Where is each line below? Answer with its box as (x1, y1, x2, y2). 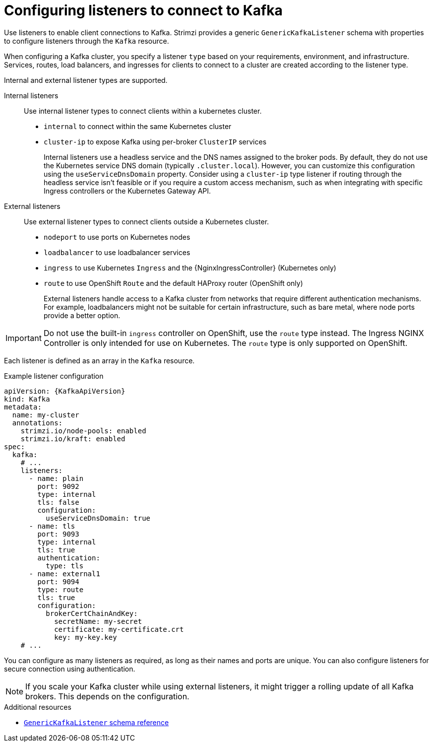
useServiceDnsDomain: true (46, 514, 151, 522)
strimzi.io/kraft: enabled (20, 434, 125, 443)
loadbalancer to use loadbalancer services (44, 248, 190, 257)
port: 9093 (37, 530, 79, 538)
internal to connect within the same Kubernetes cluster (44, 122, 232, 131)
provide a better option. (44, 311, 121, 320)
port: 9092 (37, 482, 79, 490)
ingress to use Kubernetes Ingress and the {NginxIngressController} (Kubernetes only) (44, 263, 336, 272)
